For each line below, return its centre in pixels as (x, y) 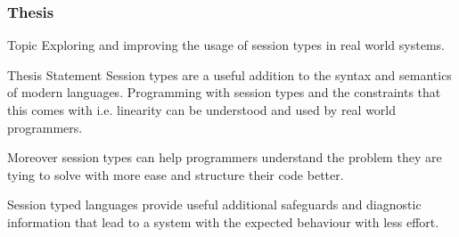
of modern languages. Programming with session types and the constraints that (224, 92)
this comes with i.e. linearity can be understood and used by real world (202, 110)
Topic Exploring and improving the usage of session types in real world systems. (226, 45)
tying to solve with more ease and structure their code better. (176, 174)
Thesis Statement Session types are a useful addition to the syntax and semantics (229, 74)
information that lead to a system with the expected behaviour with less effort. (223, 221)
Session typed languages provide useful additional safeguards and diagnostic (214, 204)
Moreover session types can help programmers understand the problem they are (225, 157)
